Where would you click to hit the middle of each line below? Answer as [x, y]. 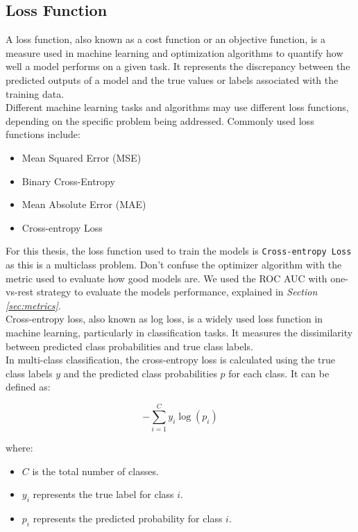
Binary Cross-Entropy [68, 181]
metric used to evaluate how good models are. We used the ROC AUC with [167, 278]
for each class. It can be [279, 373]
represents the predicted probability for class [128, 518]
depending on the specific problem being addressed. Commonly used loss [160, 120]
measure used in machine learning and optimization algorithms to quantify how [174, 52]
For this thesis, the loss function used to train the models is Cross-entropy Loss [179, 251]
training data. [35, 93]
